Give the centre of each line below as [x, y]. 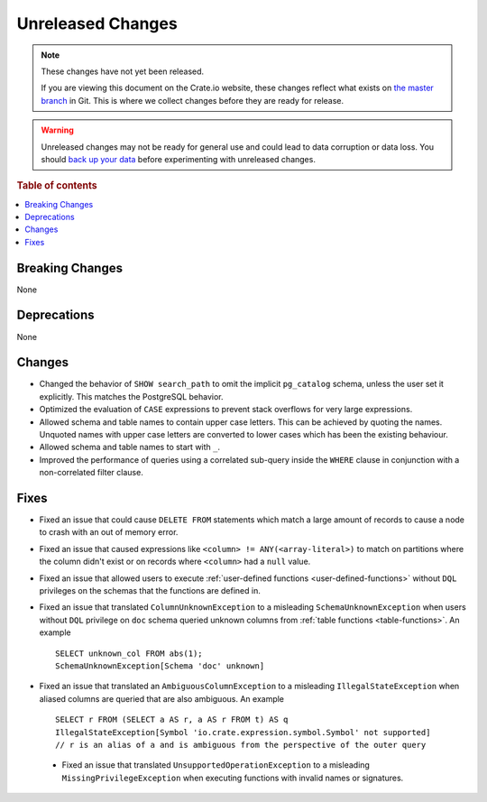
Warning [57, 130]
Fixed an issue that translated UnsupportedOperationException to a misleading [216, 765]
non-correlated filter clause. [91, 473]
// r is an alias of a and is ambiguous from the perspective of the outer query [241, 745]
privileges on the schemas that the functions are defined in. [150, 591]
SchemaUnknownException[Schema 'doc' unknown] [160, 666]
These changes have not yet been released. [123, 71]
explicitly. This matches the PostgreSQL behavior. [131, 396]
